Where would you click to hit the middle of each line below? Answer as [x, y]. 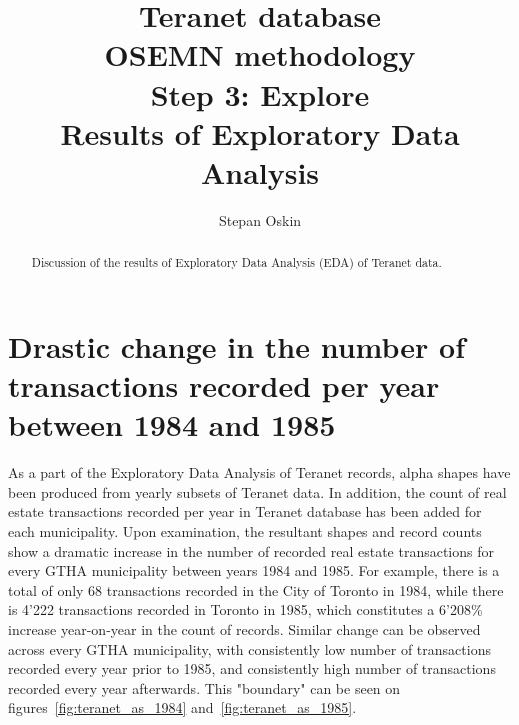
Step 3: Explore [260, 93]
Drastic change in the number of [236, 345]
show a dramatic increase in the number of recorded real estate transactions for [251, 550]
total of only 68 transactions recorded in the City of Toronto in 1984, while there [256, 589]
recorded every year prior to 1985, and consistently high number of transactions [252, 668]
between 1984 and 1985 [172, 424]
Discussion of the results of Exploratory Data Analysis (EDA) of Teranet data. [236, 262]
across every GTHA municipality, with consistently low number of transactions [249, 648]
